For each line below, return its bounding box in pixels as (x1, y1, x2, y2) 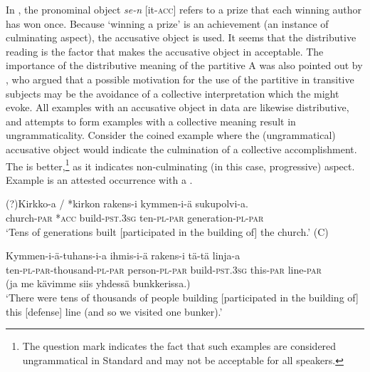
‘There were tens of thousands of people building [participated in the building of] (6, 289, 359, 304)
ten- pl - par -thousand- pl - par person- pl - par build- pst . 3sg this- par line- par (6, 262, 322, 277)
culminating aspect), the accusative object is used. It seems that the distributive (6, 30, 356, 45)
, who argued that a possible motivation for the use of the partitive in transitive (6, 71, 354, 86)
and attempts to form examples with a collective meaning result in (6, 113, 296, 128)
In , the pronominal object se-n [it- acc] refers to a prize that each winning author (6, 2, 362, 16)
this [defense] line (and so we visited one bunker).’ (6, 304, 223, 319)
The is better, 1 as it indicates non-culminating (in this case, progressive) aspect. (6, 156, 355, 173)
